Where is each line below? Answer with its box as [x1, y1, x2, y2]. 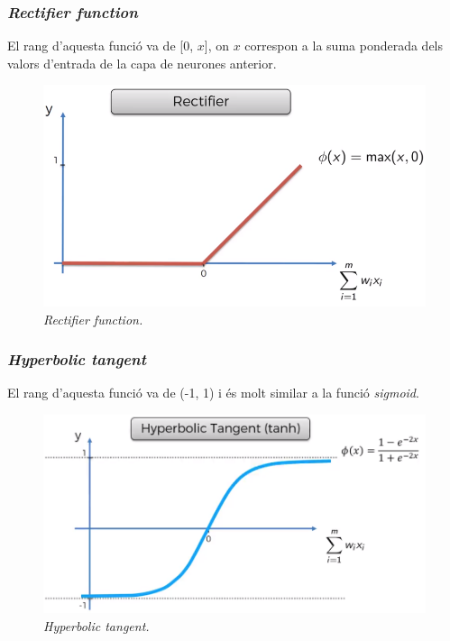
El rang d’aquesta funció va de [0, [7, 36, 194, 55]
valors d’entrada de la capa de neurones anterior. [7, 53, 277, 72]
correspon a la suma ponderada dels [244, 36, 444, 55]
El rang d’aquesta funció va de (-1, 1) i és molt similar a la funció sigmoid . [7, 383, 419, 402]
